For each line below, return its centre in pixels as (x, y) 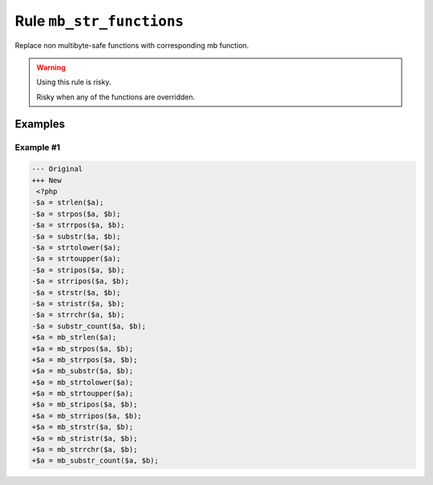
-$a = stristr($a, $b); (79, 303)
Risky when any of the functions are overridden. (116, 97)
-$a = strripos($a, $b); (81, 281)
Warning (51, 67)
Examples (40, 124)
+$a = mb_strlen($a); (74, 337)
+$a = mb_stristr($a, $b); (85, 438)
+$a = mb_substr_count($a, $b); (95, 461)
